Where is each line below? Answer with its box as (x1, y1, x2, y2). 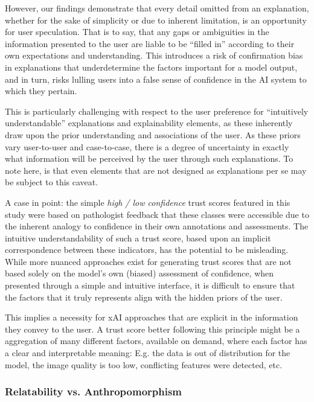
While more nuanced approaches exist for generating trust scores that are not (5, 255, 292, 267)
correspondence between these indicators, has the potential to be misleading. (5, 243, 289, 256)
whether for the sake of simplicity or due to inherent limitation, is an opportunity (5, 13, 307, 26)
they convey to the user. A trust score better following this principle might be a (5, 322, 300, 335)
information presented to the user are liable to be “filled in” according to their (5, 37, 295, 49)
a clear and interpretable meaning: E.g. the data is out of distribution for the (5, 346, 290, 359)
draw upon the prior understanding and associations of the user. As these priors (5, 128, 301, 141)
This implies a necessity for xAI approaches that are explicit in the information (5, 311, 298, 324)
